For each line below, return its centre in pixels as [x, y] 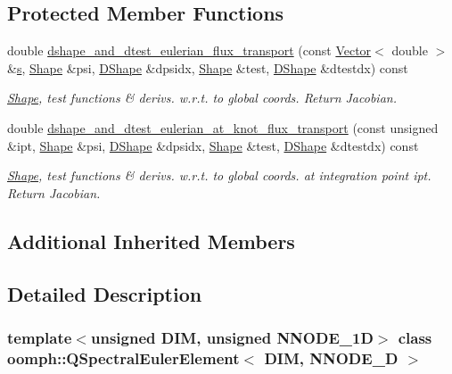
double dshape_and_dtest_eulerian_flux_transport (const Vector [189, 50]
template [40, 337]
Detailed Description [105, 293]
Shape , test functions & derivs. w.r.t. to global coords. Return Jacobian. [202, 98]
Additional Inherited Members [151, 241]
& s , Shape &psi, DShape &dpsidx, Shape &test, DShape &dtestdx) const [208, 67]
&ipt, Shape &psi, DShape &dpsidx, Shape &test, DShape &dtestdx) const [213, 145]
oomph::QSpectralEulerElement [123, 357]
